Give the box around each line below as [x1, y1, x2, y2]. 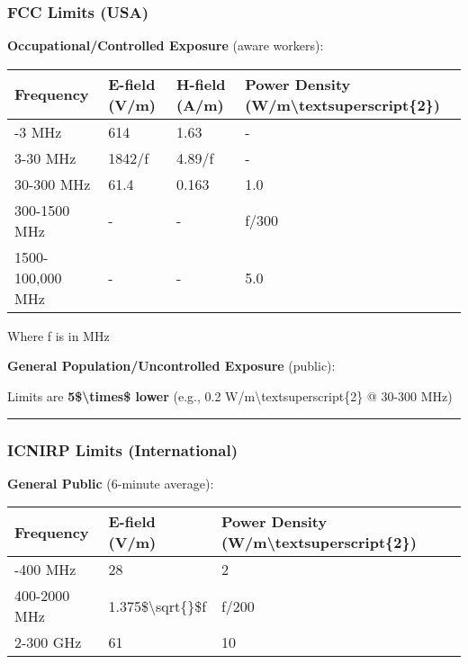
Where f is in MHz [7, 326, 110, 345]
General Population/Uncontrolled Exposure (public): [7, 356, 336, 375]
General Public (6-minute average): [7, 473, 214, 492]
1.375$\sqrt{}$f [108, 595, 207, 616]
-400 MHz [14, 559, 76, 580]
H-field [176, 73, 226, 94]
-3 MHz [14, 121, 62, 142]
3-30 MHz [14, 147, 76, 168]
